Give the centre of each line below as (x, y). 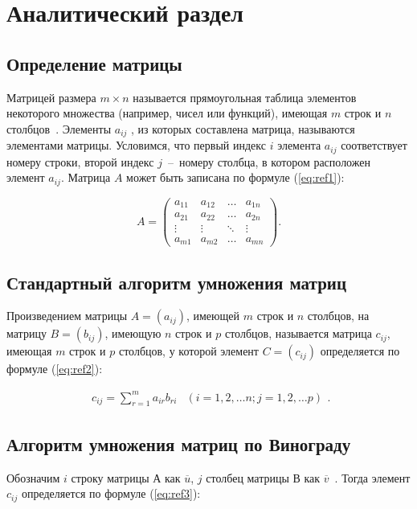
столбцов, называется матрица (298, 333)
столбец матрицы (247, 477)
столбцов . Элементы (59, 128)
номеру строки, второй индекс (80, 161)
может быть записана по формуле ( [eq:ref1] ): (235, 177)
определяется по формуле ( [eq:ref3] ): (111, 493)
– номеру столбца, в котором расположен (269, 161)
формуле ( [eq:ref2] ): (55, 369)
